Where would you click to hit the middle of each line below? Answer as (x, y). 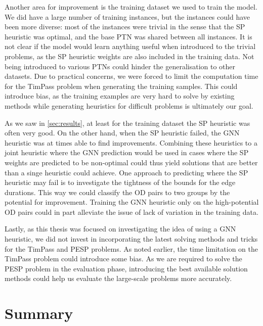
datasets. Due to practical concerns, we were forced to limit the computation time (131, 76)
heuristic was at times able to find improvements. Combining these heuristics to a (131, 142)
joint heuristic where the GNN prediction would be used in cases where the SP (127, 152)
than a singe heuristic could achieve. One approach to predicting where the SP (126, 172)
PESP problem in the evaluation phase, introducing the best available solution (126, 268)
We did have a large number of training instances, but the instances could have (127, 16)
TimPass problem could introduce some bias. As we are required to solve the (123, 259)
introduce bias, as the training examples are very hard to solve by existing (120, 96)
